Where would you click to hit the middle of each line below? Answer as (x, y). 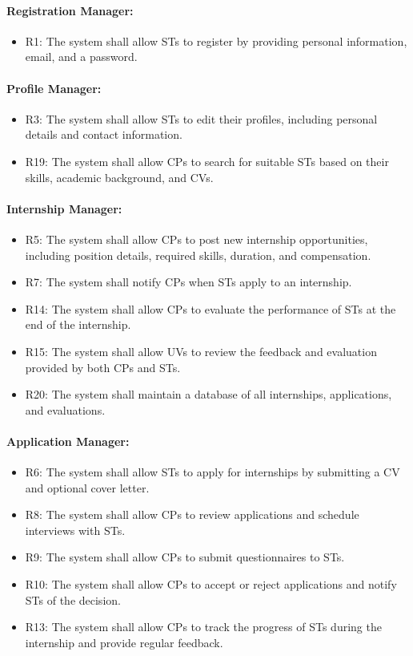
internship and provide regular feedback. (124, 642)
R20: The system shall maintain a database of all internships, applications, (209, 394)
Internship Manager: (64, 208)
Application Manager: (68, 441)
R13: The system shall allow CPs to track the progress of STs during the (203, 627)
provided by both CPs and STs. (103, 367)
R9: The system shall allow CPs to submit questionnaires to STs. (185, 557)
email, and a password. (81, 57)
